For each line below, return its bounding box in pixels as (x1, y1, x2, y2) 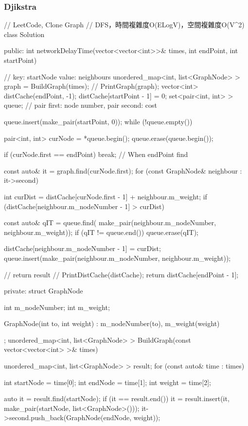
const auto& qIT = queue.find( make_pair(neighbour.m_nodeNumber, (4, 217, 216, 228)
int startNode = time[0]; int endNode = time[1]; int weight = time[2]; (4, 377, 211, 387)
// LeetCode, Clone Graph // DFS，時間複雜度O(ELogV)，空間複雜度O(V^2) (4, 19, 245, 30)
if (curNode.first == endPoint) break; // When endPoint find (4, 149, 188, 159)
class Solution (4, 29, 45, 39)
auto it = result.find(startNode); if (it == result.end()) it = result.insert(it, (4, 393, 230, 404)
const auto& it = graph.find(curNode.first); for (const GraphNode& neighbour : (4, 165, 242, 175)
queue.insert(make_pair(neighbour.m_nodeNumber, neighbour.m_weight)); (4, 252, 231, 263)
